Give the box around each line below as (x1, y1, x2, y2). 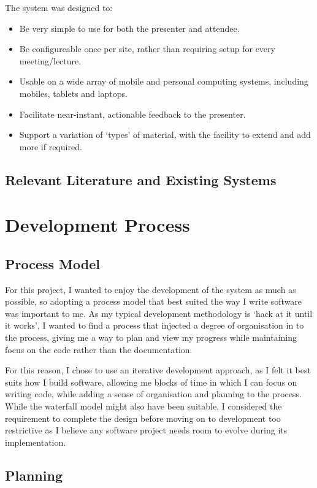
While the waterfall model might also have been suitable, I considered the (5, 400, 282, 413)
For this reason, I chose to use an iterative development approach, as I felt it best (5, 364, 311, 376)
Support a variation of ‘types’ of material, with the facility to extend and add (19, 128, 311, 141)
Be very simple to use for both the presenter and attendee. (19, 21, 240, 34)
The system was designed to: (5, 1, 113, 13)
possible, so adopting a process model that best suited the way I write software (5, 295, 302, 308)
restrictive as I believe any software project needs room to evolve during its (5, 424, 288, 437)
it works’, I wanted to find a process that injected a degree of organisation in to (5, 319, 304, 332)
